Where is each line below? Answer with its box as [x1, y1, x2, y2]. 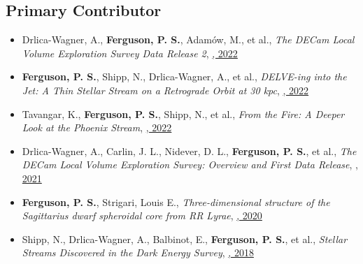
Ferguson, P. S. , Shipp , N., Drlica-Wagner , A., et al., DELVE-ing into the [22, 69, 347, 84]
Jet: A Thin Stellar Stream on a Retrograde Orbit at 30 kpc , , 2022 [22, 82, 309, 97]
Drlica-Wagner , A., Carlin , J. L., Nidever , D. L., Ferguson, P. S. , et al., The [22, 143, 357, 158]
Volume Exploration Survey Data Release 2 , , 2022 [22, 45, 238, 60]
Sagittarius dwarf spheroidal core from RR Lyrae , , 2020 [22, 208, 262, 223]
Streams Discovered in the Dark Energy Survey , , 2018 [22, 245, 254, 260]
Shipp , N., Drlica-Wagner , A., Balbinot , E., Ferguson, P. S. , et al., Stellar [22, 231, 348, 246]
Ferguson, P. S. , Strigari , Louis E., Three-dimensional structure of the [22, 194, 330, 209]
